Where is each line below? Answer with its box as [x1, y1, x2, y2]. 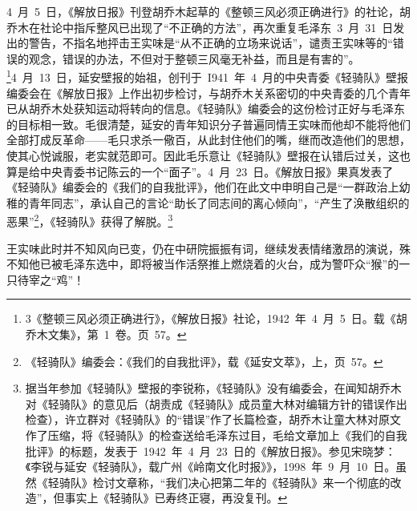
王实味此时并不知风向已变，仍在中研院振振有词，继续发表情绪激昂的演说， [6, 239, 399, 256]
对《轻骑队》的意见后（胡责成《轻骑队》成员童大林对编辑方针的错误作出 [25, 395, 407, 412]
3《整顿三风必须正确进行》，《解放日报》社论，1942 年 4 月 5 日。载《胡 [25, 310, 407, 327]
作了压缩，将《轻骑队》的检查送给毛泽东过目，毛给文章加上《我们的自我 [25, 426, 407, 443]
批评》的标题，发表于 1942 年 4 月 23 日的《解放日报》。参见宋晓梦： [25, 442, 396, 459]
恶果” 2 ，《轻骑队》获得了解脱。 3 [6, 211, 173, 230]
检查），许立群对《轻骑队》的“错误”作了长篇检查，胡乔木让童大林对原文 [25, 411, 402, 428]
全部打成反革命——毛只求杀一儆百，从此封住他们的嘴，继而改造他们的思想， [6, 131, 411, 148]
